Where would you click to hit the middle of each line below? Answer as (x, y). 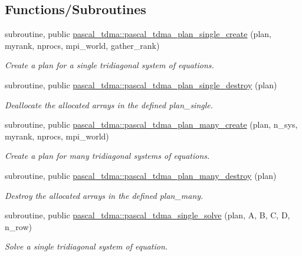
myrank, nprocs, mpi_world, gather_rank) (82, 45)
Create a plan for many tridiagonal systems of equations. (107, 156)
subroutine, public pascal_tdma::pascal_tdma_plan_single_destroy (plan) (141, 84)
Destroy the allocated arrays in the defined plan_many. (104, 195)
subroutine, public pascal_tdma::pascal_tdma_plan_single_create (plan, (138, 34)
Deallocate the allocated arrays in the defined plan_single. (109, 104)
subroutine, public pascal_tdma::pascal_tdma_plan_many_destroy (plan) (141, 175)
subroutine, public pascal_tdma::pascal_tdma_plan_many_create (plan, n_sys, (151, 124)
